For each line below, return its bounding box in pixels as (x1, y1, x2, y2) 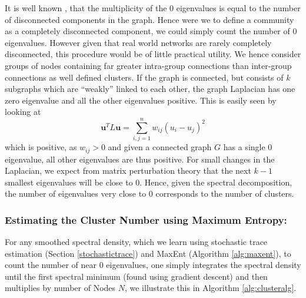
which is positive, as (5, 141, 77, 153)
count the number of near (5, 259, 97, 271)
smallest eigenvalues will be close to (5, 176, 133, 188)
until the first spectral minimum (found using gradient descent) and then (5, 270, 268, 282)
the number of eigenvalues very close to (5, 187, 147, 200)
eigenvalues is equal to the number (176, 2, 301, 14)
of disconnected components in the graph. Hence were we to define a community (5, 13, 294, 25)
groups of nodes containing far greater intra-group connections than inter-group (5, 59, 292, 71)
